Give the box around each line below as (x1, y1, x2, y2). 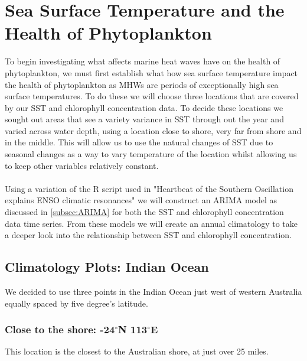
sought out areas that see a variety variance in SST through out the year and (5, 113, 284, 125)
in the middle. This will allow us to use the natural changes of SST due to (5, 136, 273, 148)
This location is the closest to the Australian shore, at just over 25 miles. (5, 345, 269, 357)
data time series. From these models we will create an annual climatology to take (5, 217, 298, 229)
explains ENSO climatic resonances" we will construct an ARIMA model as (5, 194, 277, 206)
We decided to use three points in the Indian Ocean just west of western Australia (5, 285, 302, 298)
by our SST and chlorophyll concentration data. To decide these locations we (5, 101, 283, 113)
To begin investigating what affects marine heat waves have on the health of (5, 55, 280, 67)
